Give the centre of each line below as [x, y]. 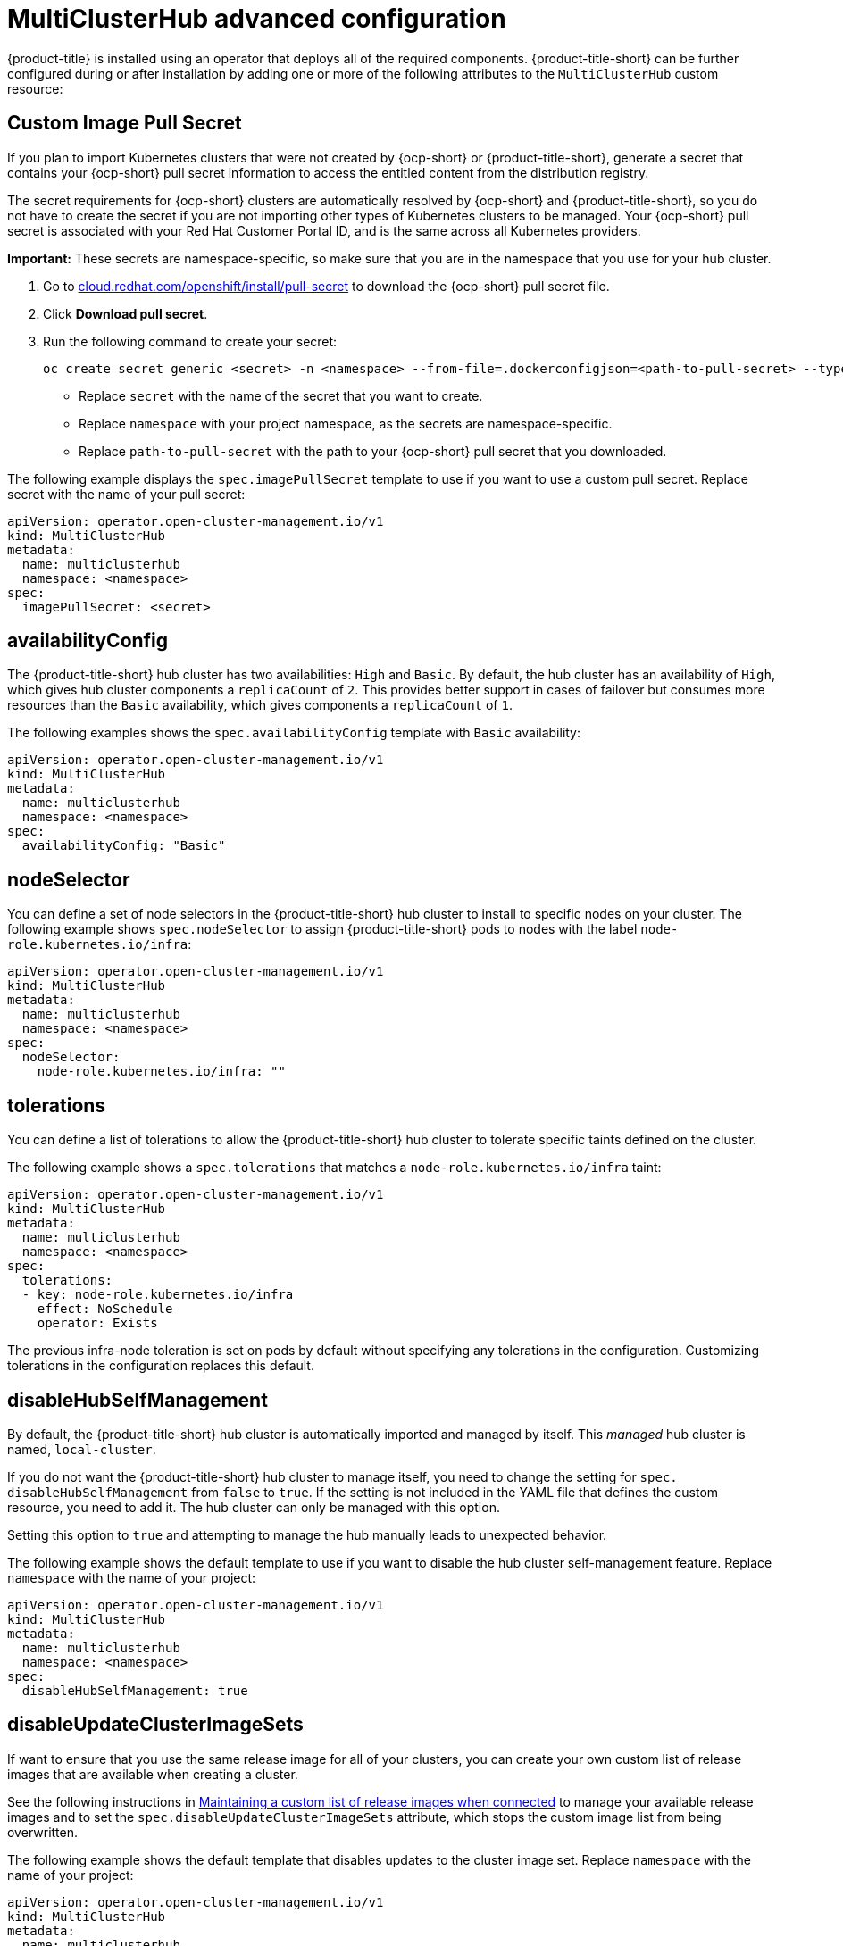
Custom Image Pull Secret [125, 123]
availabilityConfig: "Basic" [124, 846]
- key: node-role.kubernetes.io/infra [158, 1295]
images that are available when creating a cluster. [153, 1774]
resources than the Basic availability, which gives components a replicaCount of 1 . [260, 705]
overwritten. [43, 1832]
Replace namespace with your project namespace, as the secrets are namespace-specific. [346, 423]
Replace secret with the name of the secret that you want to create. [281, 395]
